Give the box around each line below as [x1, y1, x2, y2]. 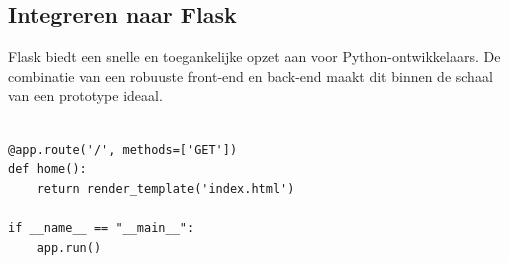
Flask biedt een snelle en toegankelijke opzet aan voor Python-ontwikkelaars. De [8, 46, 501, 67]
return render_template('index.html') [36, 181, 295, 196]
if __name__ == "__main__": [8, 220, 195, 235]
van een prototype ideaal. [8, 85, 163, 106]
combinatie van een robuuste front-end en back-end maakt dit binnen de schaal [8, 65, 493, 86]
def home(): [8, 162, 87, 177]
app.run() [36, 240, 102, 255]
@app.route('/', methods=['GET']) [8, 142, 238, 157]
